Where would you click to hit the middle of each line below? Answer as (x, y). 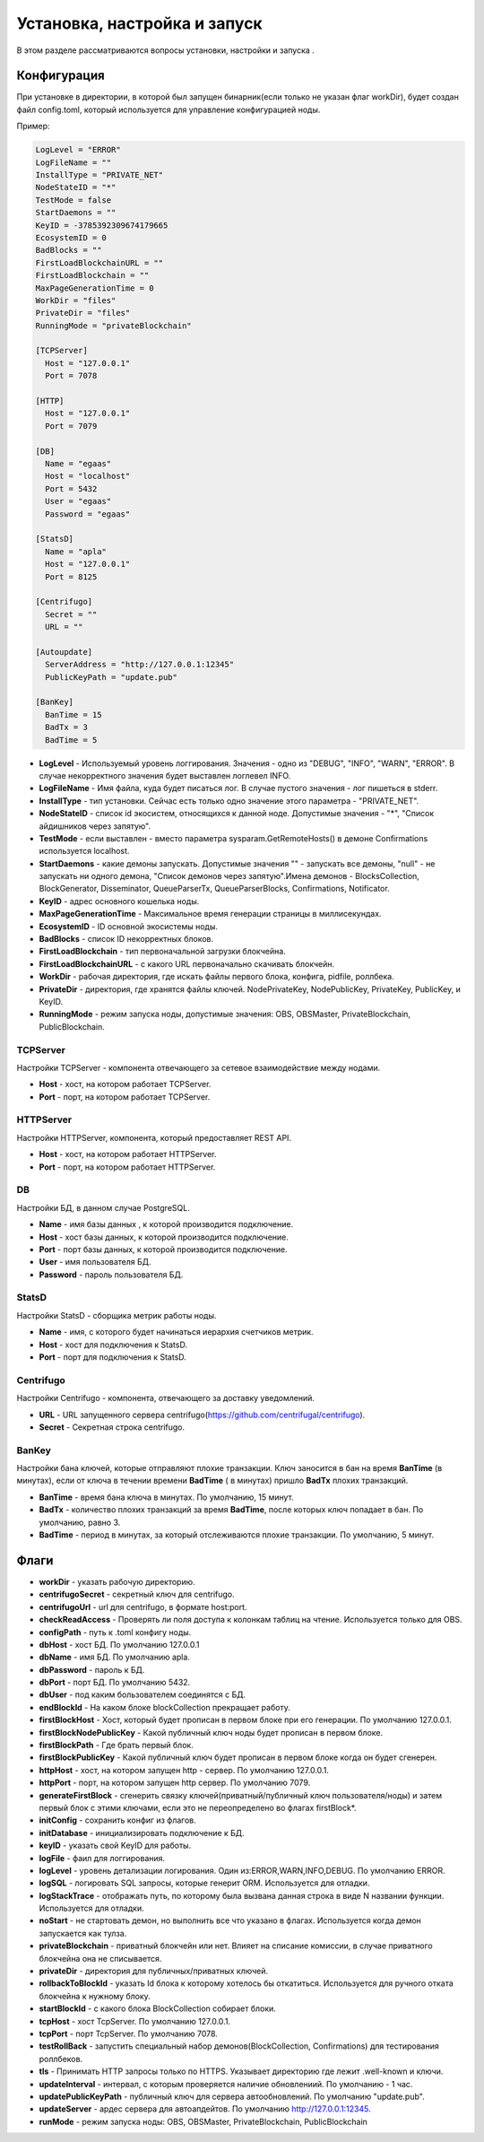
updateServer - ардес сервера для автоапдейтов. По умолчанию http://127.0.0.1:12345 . (205, 2109)
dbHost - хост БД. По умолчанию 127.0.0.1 (119, 1644)
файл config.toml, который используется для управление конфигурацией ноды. (169, 109)
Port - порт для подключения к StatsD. (113, 1357)
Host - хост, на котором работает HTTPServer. (128, 1154)
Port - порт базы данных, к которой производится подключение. (163, 1249)
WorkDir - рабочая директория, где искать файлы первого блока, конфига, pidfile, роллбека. (216, 977)
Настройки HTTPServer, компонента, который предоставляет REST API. (154, 1137)
